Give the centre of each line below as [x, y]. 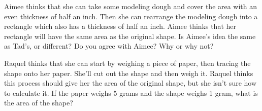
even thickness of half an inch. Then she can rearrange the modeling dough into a [131, 16]
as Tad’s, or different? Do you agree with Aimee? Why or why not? [109, 46]
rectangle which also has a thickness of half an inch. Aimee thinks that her [120, 26]
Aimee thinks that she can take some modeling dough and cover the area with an [131, 6]
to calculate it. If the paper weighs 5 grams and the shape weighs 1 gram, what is [131, 92]
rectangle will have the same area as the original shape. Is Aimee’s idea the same [130, 36]
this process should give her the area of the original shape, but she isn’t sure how [130, 83]
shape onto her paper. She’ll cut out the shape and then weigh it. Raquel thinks [129, 73]
